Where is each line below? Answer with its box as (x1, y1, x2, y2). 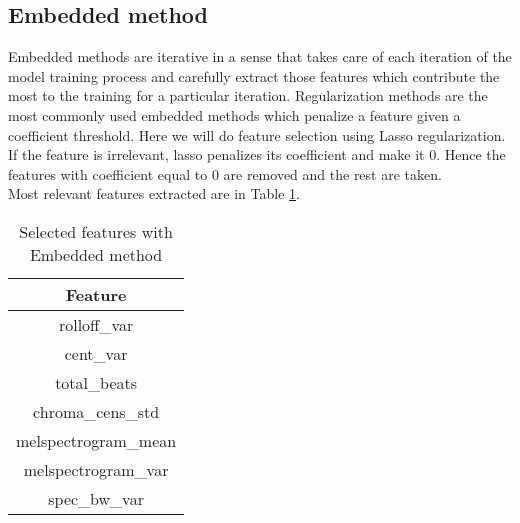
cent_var (64, 341, 128, 365)
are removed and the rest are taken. (223, 163, 442, 184)
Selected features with (19, 219, 173, 243)
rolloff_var (58, 312, 134, 336)
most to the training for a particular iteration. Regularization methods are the (8, 85, 488, 106)
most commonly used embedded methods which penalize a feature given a (8, 104, 461, 125)
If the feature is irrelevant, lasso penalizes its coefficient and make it (8, 144, 425, 165)
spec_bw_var (48, 486, 144, 510)
